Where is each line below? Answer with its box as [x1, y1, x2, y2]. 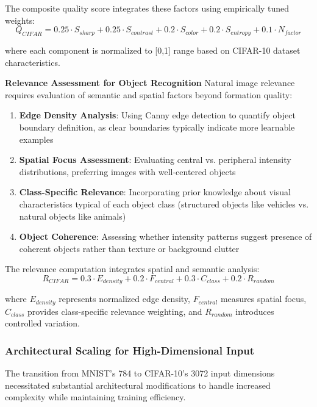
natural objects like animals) [19, 209, 126, 222]
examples [19, 132, 54, 145]
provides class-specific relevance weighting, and [27, 304, 202, 317]
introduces [235, 304, 274, 317]
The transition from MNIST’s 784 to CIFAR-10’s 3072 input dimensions [5, 367, 275, 380]
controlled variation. [5, 317, 80, 330]
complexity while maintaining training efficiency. [5, 391, 186, 403]
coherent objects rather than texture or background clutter [19, 242, 240, 254]
